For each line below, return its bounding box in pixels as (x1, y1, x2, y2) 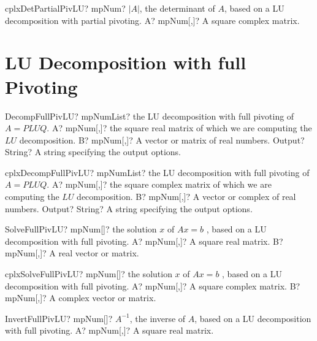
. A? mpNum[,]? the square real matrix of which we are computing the (47, 121, 312, 134)
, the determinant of (139, 2, 215, 14)
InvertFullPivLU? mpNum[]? (5, 312, 113, 324)
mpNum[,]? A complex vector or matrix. (5, 291, 156, 304)
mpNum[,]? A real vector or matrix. (5, 247, 139, 259)
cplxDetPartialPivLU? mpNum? (5, 2, 126, 14)
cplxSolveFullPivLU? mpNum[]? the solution (5, 267, 172, 280)
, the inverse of (129, 312, 186, 324)
